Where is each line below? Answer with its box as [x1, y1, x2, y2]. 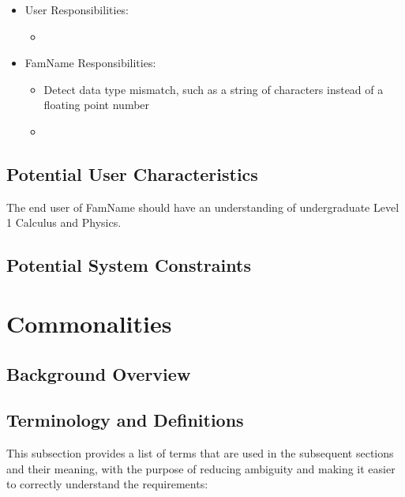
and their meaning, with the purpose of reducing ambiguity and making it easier [6, 460, 396, 476]
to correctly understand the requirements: [6, 476, 208, 492]
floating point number [43, 96, 150, 113]
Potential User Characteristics [6, 161, 258, 186]
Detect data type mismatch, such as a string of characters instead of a [43, 81, 384, 97]
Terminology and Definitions [6, 408, 244, 432]
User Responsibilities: [24, 2, 129, 17]
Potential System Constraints [6, 253, 251, 277]
